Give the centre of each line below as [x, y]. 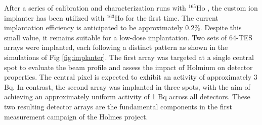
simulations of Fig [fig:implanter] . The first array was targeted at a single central [129, 57]
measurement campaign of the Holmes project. [76, 116]
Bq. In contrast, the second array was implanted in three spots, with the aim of [127, 86]
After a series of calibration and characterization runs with [95, 8]
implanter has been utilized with [54, 17]
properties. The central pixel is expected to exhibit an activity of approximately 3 [131, 77]
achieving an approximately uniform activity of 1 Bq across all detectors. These [127, 97]
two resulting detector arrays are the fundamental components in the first [118, 106]
